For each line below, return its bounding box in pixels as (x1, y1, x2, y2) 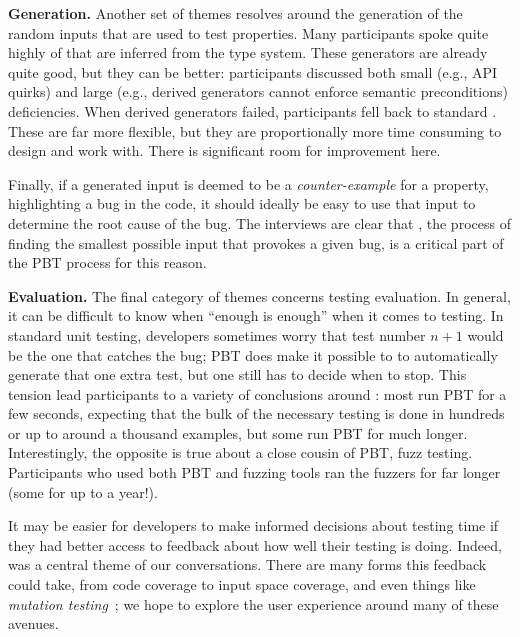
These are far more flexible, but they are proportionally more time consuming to (8, 120, 502, 141)
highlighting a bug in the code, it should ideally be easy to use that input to (8, 193, 476, 214)
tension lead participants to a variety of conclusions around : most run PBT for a (8, 383, 507, 404)
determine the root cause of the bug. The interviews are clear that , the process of (8, 212, 511, 233)
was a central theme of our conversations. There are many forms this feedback (8, 554, 487, 575)
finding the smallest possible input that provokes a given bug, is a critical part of (8, 232, 504, 253)
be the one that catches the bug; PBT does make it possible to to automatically (8, 344, 498, 365)
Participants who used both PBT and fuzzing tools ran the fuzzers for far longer (8, 462, 501, 483)
